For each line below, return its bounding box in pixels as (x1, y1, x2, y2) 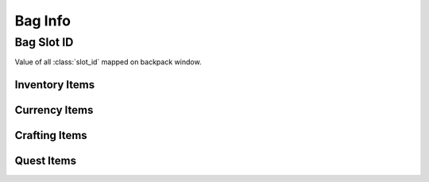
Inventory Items (14, 78, 95, 91)
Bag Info (14, 12, 71, 29)
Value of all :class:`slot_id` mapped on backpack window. (14, 57, 202, 67)
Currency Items (14, 103, 94, 117)
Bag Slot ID (14, 35, 74, 49)
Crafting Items (14, 129, 87, 142)
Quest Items (14, 154, 77, 168)
